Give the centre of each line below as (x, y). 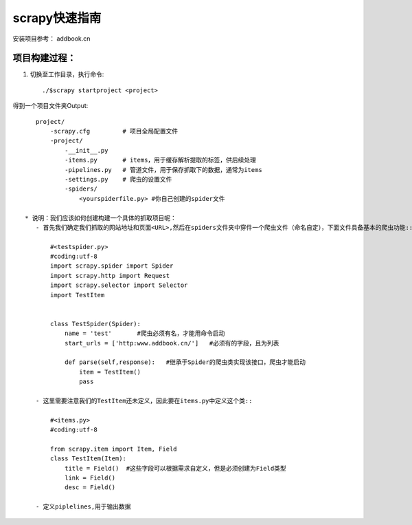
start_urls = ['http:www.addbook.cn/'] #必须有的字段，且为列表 (172, 343)
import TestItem (78, 295)
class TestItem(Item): (89, 459)
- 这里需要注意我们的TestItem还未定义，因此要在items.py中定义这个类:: (144, 400)
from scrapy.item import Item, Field (114, 449)
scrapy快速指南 (57, 18)
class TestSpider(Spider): (95, 324)
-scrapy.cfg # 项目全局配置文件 (114, 131)
